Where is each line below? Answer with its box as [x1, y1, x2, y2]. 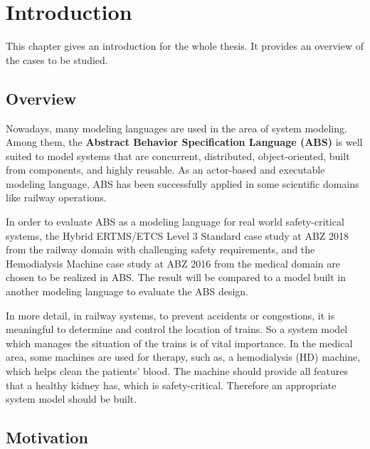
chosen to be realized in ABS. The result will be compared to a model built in [6, 270, 347, 285]
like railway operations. [6, 190, 107, 205]
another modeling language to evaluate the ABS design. [6, 284, 248, 299]
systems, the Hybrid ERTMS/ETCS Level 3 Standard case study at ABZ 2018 [6, 228, 349, 243]
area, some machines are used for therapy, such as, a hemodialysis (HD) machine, [6, 349, 361, 364]
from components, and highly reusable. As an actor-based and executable [6, 162, 325, 177]
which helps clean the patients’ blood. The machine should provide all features [6, 364, 349, 379]
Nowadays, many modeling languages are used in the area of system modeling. [6, 120, 347, 135]
